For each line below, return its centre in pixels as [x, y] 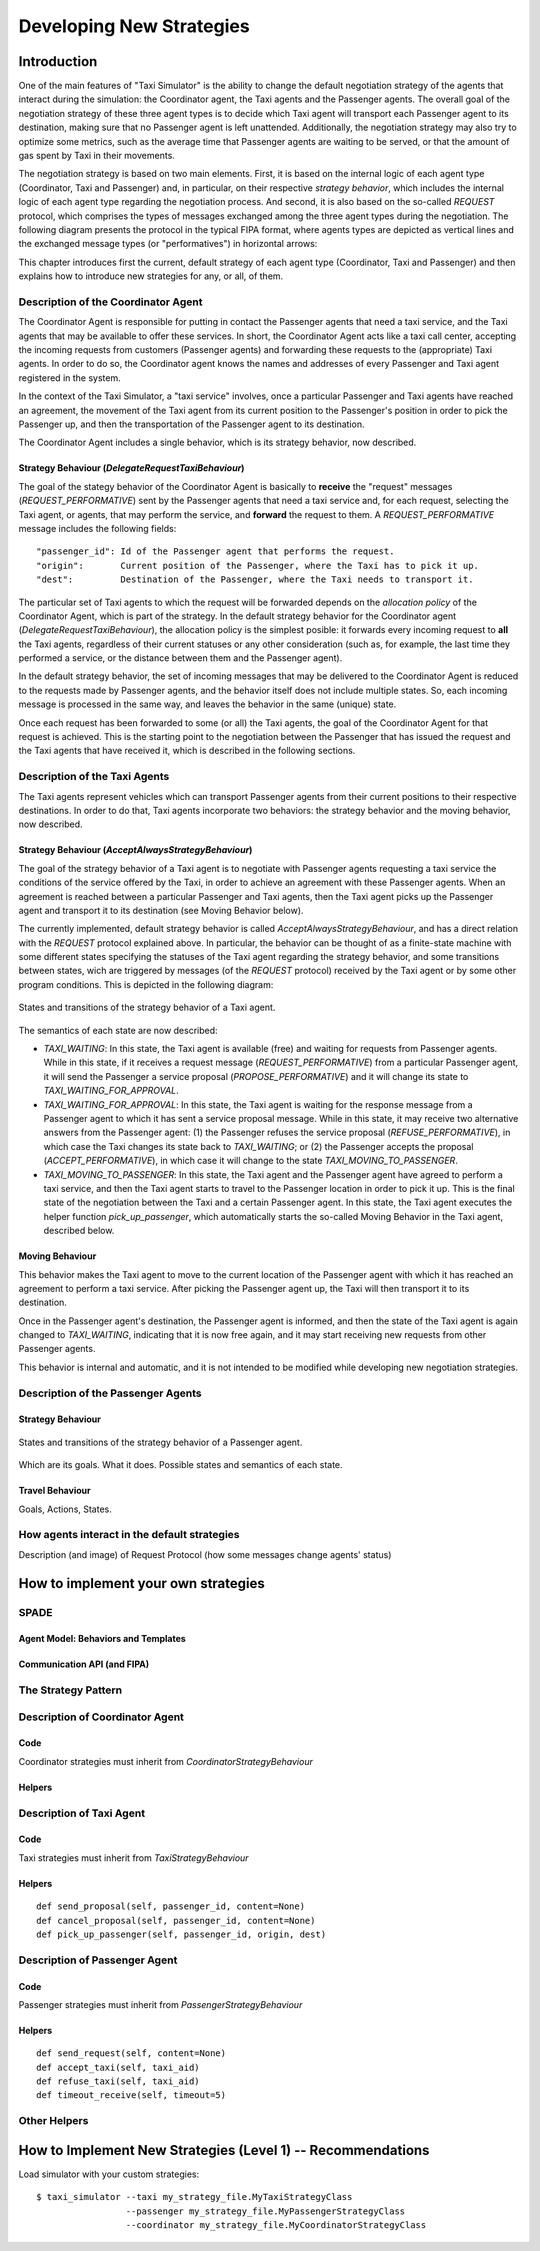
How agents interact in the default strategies [129, 1535]
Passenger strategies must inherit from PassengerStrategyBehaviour [160, 2004]
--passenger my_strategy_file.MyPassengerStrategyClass [265, 2211]
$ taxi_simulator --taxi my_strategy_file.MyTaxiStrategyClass [194, 2197]
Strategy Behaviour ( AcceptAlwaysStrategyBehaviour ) [135, 850]
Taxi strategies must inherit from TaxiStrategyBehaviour [133, 1857]
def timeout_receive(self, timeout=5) [131, 2095]
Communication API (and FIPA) [84, 1664]
